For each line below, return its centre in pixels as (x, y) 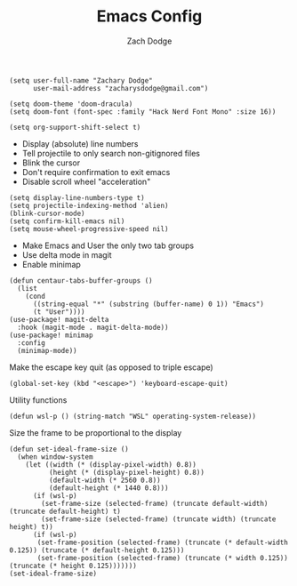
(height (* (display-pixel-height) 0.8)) (126, 472)
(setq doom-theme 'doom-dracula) (71, 104)
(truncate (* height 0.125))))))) (73, 566)
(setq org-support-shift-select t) (75, 127)
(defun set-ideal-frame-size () (69, 449)
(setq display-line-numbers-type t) (77, 197)
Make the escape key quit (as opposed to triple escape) (111, 367)
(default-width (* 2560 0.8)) (105, 480)
